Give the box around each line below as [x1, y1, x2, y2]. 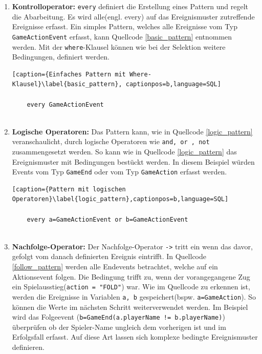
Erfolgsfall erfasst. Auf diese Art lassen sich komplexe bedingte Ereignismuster [12, 331, 258, 342]
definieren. [12, 341, 45, 352]
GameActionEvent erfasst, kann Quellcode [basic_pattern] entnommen [12, 31, 232, 42]
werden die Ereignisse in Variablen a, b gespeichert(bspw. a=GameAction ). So [12, 291, 256, 302]
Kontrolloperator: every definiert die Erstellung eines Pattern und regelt [12, 1, 249, 11]
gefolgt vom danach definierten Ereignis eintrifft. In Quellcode [12, 251, 206, 262]
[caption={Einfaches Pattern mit [12, 70, 126, 78]
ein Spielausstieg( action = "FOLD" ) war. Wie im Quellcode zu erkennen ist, [12, 281, 250, 292]
